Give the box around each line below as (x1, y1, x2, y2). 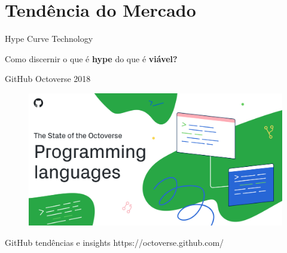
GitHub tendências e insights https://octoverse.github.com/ (5, 236, 224, 249)
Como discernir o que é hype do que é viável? (5, 52, 178, 65)
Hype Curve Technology (5, 32, 93, 45)
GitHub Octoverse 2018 (5, 72, 91, 85)
